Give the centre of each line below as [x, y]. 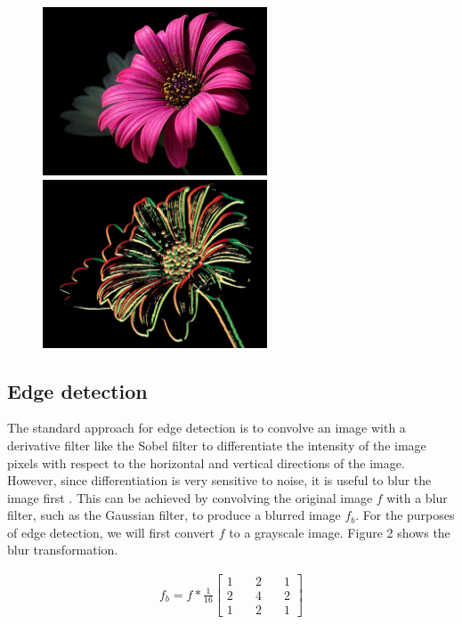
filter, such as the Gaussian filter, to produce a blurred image [174, 515]
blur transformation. [63, 550]
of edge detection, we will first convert [111, 532]
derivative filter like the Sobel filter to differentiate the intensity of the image [217, 445]
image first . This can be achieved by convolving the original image [190, 497]
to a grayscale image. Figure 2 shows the [340, 532]
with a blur [417, 497]
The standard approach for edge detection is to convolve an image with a [207, 428]
